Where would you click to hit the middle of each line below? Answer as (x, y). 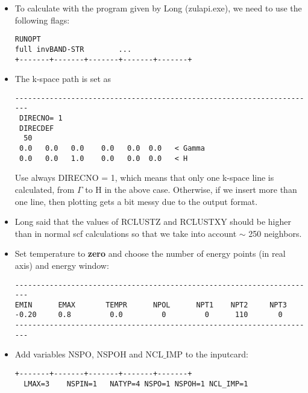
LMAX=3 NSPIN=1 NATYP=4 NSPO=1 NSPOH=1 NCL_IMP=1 (136, 384)
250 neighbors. (275, 233)
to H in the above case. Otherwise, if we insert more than (191, 189)
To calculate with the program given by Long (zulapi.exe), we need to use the (158, 8)
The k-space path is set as (63, 79)
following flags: (42, 20)
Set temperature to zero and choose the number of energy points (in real (150, 253)
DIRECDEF (36, 128)
